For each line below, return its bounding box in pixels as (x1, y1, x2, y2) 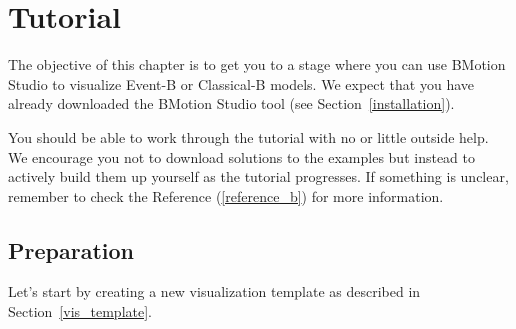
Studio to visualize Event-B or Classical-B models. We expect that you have (8, 73, 475, 94)
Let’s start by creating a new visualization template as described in (8, 281, 421, 302)
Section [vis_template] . (8, 301, 152, 322)
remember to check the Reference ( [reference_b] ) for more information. (8, 185, 444, 206)
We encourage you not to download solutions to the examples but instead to (8, 146, 476, 167)
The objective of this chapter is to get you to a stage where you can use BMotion (8, 54, 506, 75)
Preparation (8, 234, 134, 265)
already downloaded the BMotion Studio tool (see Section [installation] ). (8, 93, 455, 114)
